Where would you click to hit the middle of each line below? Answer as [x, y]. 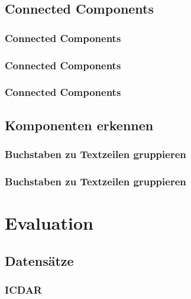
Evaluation [49, 222]
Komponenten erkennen [79, 125]
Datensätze [39, 260]
